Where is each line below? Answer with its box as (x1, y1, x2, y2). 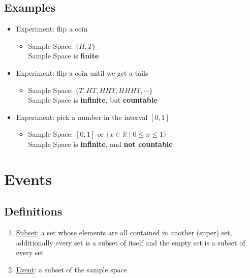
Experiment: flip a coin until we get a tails (16, 67, 148, 78)
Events (4, 168, 52, 189)
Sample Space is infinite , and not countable (28, 138, 173, 149)
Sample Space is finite (28, 50, 99, 61)
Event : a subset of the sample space (16, 264, 128, 274)
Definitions (4, 203, 63, 219)
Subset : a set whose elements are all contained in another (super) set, (16, 227, 232, 238)
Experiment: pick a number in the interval (16, 111, 148, 122)
